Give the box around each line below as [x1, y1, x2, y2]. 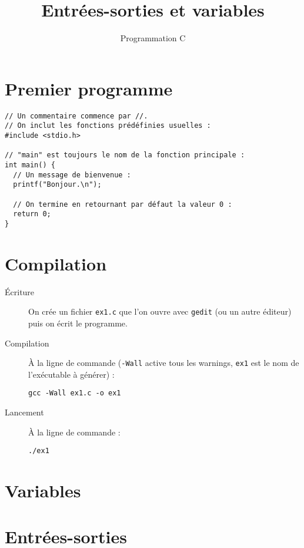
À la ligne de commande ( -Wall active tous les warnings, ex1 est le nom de [28, 356, 299, 369]
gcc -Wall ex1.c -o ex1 [28, 389, 121, 398]
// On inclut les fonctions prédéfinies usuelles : [5, 121, 211, 130]
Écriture [5, 285, 35, 298]
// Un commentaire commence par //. [5, 111, 148, 120]
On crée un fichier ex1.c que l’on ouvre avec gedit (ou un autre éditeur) [28, 305, 292, 318]
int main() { [5, 160, 55, 169]
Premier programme [5, 76, 173, 100]
